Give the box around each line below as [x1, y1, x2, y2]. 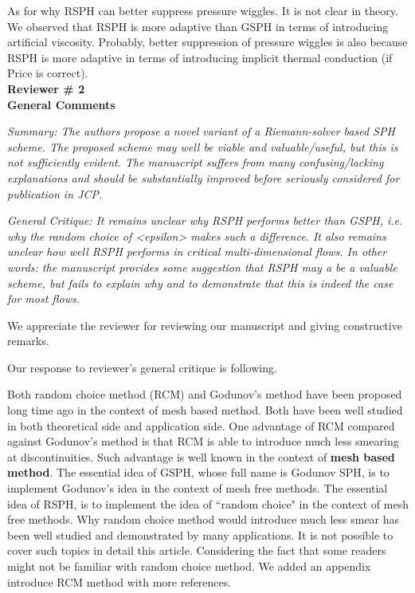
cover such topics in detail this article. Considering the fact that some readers [7, 542, 386, 559]
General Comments [7, 96, 115, 112]
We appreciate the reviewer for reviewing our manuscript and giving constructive [7, 316, 402, 333]
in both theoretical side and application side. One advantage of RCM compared [7, 417, 395, 434]
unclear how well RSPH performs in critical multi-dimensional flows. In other [7, 243, 387, 260]
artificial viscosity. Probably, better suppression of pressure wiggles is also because [7, 33, 408, 50]
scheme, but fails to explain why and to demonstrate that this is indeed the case [7, 274, 393, 291]
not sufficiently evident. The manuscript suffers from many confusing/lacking [7, 154, 384, 171]
